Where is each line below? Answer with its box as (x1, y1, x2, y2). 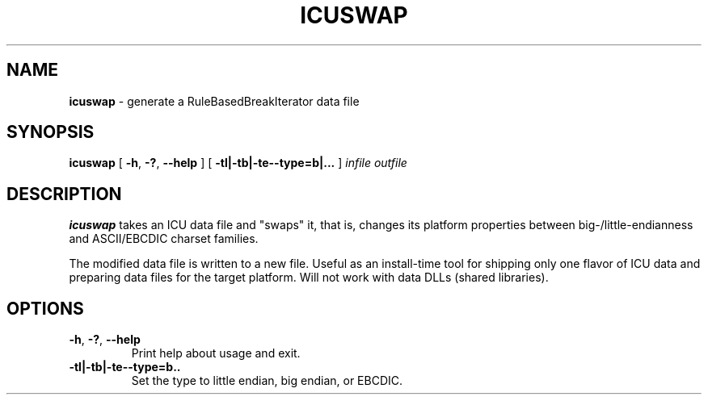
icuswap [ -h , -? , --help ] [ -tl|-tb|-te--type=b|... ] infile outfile (69, 156, 407, 170)
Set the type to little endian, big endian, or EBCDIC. (131, 374, 403, 388)
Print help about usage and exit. (131, 346, 301, 361)
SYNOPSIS (6, 122, 95, 143)
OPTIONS (6, 298, 84, 319)
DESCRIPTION (6, 183, 122, 204)
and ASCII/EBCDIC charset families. (69, 232, 259, 246)
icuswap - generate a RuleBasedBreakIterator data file (69, 94, 360, 108)
